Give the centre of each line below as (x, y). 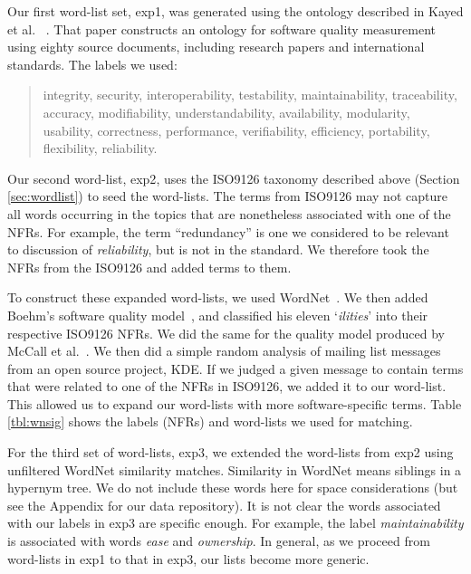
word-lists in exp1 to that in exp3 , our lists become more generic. (188, 558)
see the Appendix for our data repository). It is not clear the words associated (224, 505)
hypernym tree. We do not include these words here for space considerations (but (233, 488)
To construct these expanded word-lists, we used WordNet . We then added (218, 297)
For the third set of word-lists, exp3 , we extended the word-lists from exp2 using (231, 452)
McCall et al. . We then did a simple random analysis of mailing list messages (224, 351)
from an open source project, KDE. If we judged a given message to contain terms (235, 368)
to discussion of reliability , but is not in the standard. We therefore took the (218, 249)
